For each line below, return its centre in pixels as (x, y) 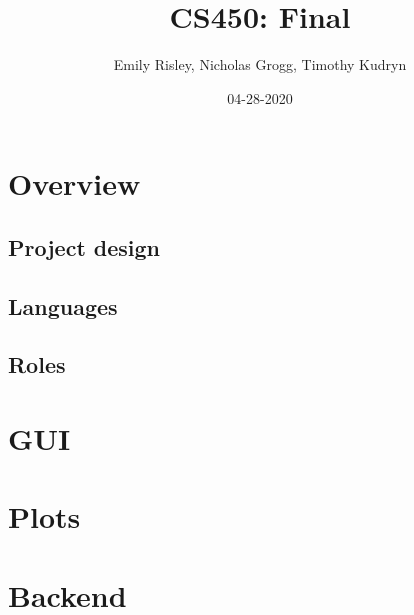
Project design (84, 246)
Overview (74, 183)
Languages (63, 305)
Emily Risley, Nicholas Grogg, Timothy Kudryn (260, 64)
